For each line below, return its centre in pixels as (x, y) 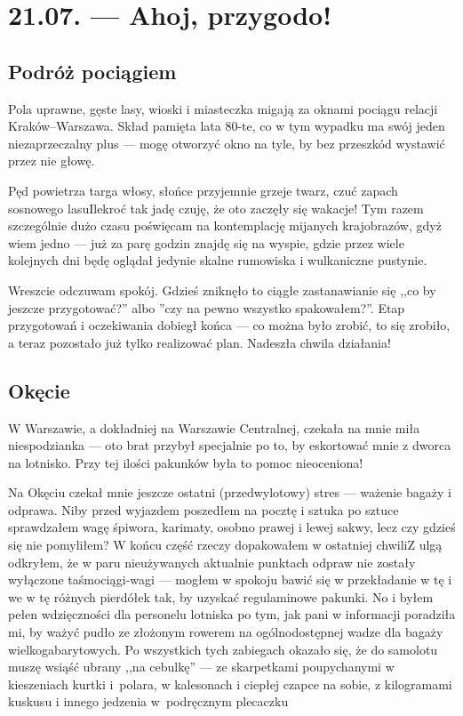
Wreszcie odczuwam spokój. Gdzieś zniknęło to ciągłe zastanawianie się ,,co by (222, 290)
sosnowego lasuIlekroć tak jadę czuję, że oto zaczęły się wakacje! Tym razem (216, 208)
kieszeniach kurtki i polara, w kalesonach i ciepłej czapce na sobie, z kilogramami (230, 684)
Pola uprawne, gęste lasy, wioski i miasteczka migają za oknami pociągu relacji (223, 108)
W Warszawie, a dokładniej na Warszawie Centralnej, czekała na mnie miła (214, 427)
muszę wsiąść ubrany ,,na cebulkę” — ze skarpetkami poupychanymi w (201, 667)
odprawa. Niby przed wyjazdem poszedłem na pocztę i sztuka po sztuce (204, 509)
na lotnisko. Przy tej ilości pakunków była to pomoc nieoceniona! (186, 462)
